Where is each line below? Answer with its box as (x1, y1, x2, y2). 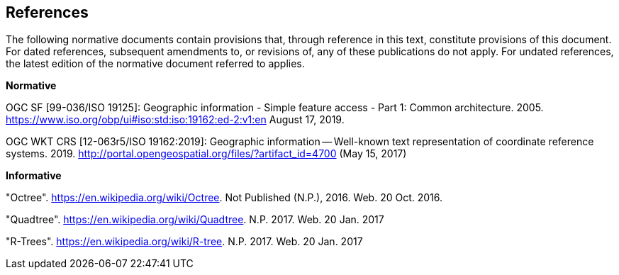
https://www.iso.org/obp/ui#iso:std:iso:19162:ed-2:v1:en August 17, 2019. (6, 113, 345, 126)
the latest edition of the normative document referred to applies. (6, 57, 305, 70)
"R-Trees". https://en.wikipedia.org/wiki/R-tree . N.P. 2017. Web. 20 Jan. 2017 (6, 235, 363, 248)
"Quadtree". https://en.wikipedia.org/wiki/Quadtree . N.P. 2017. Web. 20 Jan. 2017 (6, 213, 384, 226)
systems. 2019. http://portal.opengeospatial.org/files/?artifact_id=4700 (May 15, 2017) (6, 147, 407, 160)
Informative (6, 169, 62, 182)
